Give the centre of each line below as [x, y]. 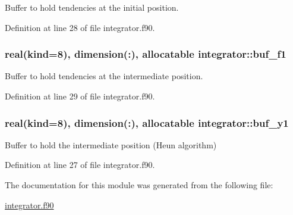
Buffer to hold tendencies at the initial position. [92, 7]
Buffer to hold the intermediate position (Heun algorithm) [111, 144]
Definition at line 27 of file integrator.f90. [80, 165]
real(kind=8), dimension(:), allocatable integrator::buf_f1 [146, 54]
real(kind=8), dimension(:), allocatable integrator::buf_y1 [147, 122]
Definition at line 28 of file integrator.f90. [80, 27]
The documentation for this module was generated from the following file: [139, 185]
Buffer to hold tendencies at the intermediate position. [104, 76]
